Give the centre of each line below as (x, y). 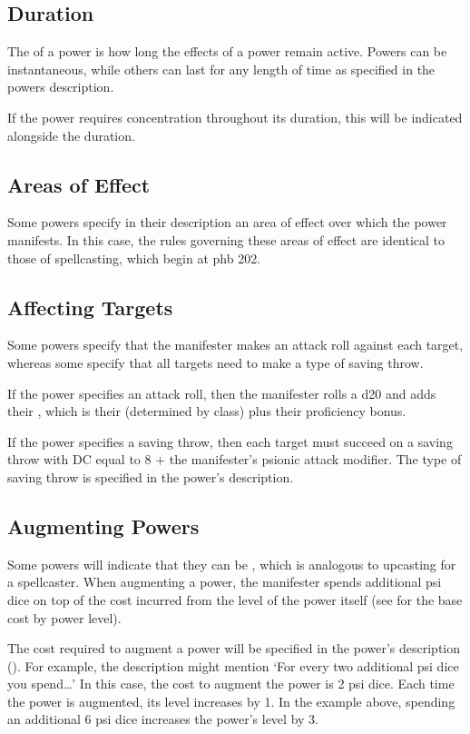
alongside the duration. (71, 135)
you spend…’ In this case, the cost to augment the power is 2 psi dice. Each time (231, 684)
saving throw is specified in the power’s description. (151, 476)
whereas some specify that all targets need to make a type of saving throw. (215, 362)
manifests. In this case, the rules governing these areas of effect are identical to (226, 239)
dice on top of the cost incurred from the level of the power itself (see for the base (235, 599)
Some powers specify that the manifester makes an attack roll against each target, (235, 345)
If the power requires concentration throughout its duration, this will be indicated (235, 117)
